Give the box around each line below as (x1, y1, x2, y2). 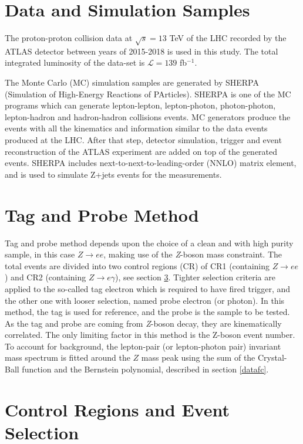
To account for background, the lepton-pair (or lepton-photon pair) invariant (5, 340, 281, 352)
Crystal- (257, 351, 287, 364)
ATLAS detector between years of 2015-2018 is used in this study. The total (5, 45, 278, 57)
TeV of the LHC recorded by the (169, 32, 287, 44)
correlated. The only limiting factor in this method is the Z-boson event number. (5, 328, 295, 341)
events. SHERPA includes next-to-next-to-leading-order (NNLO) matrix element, (5, 157, 297, 169)
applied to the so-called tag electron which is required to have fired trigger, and (5, 282, 291, 294)
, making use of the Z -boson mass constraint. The (103, 248, 282, 260)
